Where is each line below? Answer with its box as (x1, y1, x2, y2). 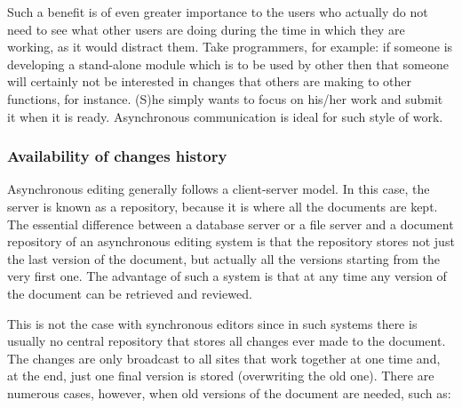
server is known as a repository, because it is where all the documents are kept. (7, 196, 438, 215)
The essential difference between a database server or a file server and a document (7, 214, 454, 233)
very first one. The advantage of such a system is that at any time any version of (7, 267, 447, 285)
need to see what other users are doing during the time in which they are (7, 20, 405, 38)
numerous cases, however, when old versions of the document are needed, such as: (7, 383, 451, 402)
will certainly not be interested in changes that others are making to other (7, 72, 412, 91)
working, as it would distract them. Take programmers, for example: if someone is (7, 37, 453, 56)
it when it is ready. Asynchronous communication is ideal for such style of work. (7, 107, 443, 125)
